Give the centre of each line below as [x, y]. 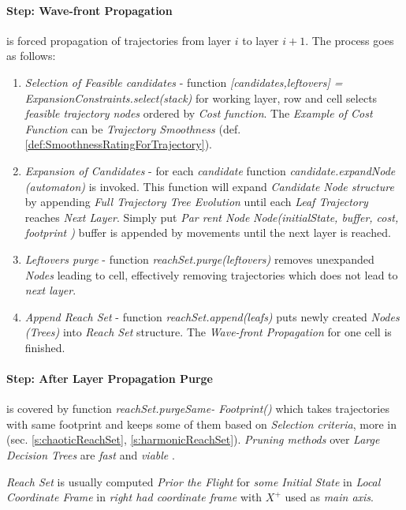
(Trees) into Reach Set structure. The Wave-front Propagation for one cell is [208, 332]
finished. [45, 347]
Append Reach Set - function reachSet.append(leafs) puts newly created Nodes [212, 316]
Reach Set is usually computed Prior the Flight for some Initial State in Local [194, 481]
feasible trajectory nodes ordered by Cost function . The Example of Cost [199, 113]
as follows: [31, 56]
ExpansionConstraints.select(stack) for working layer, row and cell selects [201, 97]
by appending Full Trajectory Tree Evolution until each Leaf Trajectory [196, 202]
